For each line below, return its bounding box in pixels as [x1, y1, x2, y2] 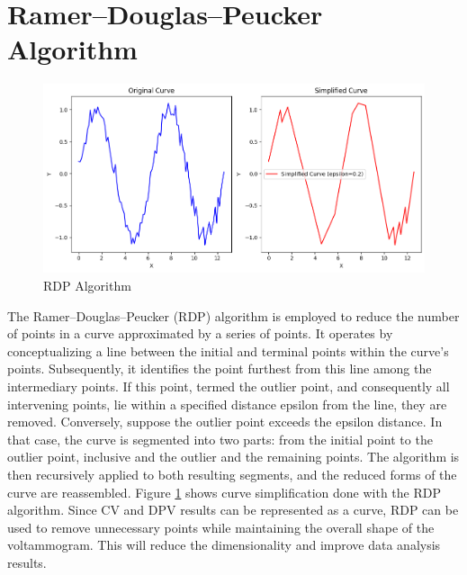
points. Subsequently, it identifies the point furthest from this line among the [7, 359, 432, 378]
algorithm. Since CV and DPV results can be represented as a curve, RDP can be [7, 500, 459, 519]
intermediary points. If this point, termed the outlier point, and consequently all [7, 376, 450, 395]
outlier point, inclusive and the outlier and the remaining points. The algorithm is [7, 447, 460, 466]
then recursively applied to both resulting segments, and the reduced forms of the [7, 464, 457, 483]
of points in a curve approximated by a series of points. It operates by [7, 324, 393, 343]
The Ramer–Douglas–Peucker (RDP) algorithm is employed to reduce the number [7, 306, 460, 325]
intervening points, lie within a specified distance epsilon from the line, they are [7, 394, 447, 413]
